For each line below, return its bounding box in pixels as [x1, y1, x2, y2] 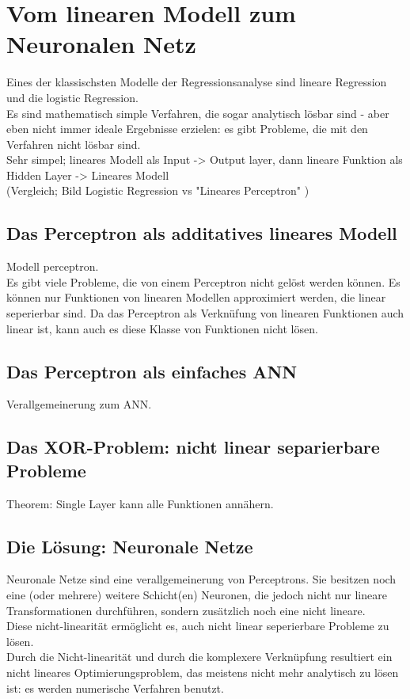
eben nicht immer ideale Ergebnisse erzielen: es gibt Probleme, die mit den [6, 120, 368, 137]
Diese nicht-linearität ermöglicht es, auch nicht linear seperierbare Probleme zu [6, 617, 389, 634]
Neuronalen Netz [6, 28, 196, 60]
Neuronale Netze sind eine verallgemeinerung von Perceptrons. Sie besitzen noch [6, 571, 397, 587]
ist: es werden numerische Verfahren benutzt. [6, 679, 224, 696]
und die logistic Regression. [6, 89, 139, 105]
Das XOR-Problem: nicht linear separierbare [6, 435, 380, 459]
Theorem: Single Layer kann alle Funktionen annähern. [6, 495, 274, 511]
